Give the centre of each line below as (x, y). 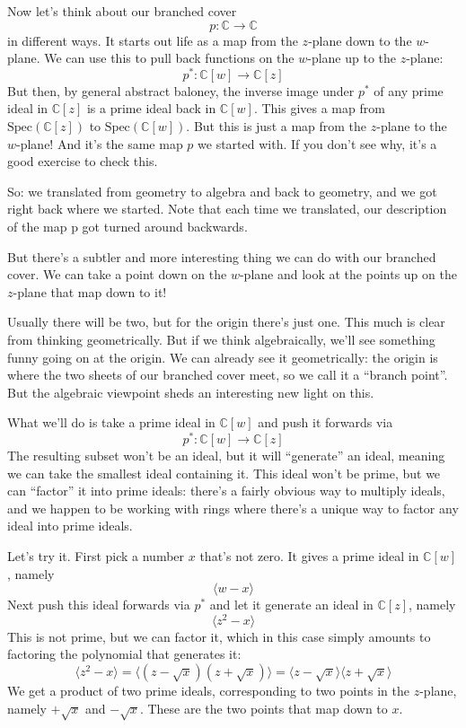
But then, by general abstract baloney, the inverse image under (181, 90)
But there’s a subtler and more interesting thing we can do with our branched (222, 256)
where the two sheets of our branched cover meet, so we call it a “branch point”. (228, 375)
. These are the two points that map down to (264, 708)
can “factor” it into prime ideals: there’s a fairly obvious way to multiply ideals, (226, 491)
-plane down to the (360, 40)
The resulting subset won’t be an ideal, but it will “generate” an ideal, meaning (226, 456)
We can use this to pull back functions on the (169, 58)
